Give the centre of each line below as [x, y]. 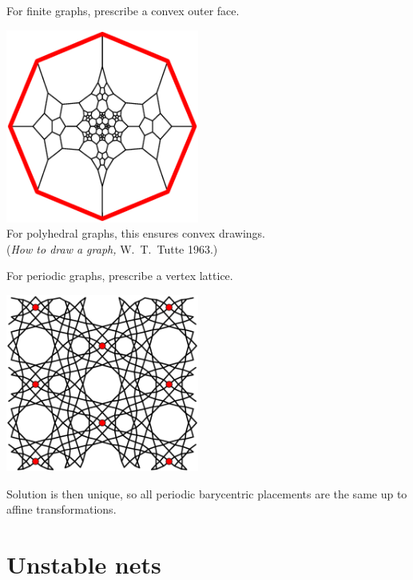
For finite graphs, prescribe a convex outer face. [123, 10]
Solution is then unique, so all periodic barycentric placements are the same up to [207, 493]
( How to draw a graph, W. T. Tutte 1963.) [112, 248]
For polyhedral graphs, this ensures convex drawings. [136, 233]
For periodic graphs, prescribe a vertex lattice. [120, 276]
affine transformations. [62, 509]
